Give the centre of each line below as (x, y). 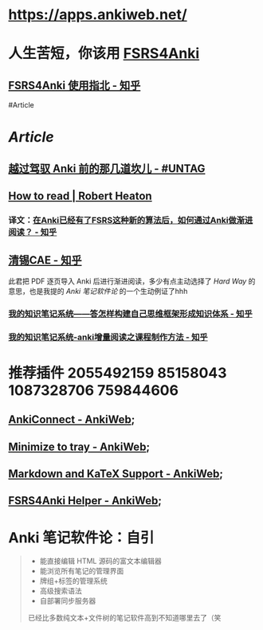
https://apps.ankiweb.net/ (98, 15)
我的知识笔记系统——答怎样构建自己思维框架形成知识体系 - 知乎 (130, 314)
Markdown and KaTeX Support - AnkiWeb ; (116, 474)
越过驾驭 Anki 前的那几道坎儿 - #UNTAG (107, 168)
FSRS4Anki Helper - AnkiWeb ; (85, 501)
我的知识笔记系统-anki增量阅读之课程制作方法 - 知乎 (108, 337)
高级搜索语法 (61, 591)
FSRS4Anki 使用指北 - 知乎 (75, 85)
